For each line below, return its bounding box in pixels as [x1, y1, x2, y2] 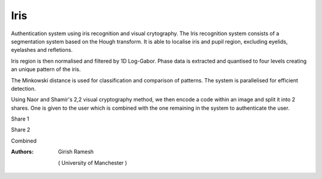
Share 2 [11, 126, 30, 134]
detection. [11, 85, 36, 92]
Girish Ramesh [58, 148, 94, 155]
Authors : [11, 148, 34, 155]
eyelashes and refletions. [11, 47, 73, 54]
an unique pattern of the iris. [11, 66, 81, 73]
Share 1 [11, 115, 29, 122]
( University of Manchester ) [58, 159, 128, 166]
